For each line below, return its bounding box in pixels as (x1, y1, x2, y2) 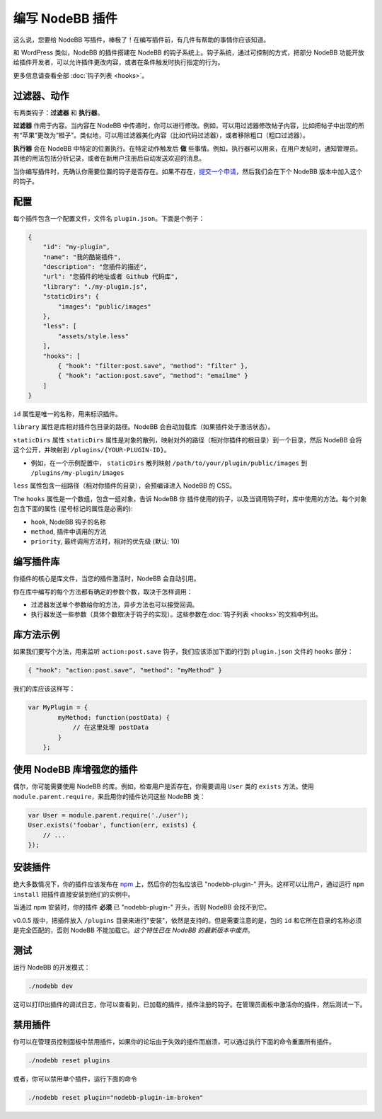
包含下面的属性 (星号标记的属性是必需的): (13, 505, 134, 513)
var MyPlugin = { (28, 704, 88, 711)
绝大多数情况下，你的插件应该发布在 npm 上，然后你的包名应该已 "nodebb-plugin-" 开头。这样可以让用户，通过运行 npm (13, 880, 364, 888)
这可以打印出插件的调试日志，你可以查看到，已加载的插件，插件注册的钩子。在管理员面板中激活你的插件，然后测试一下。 (13, 1000, 366, 1009)
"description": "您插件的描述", (42, 263, 148, 271)
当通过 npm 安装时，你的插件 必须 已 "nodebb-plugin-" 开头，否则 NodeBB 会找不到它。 (13, 903, 271, 912)
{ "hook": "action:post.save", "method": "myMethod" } (28, 666, 222, 675)
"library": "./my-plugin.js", (42, 282, 148, 290)
